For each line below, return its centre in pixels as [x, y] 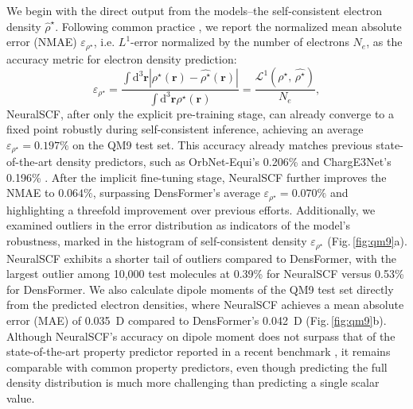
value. [21, 397]
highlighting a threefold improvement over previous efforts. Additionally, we [191, 209]
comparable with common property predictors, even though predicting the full [197, 367]
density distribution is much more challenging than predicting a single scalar [193, 382]
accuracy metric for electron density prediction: [122, 58]
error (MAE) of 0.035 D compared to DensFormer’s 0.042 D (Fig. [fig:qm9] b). [197, 320]
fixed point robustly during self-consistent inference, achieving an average [185, 129]
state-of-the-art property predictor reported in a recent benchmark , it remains [199, 351]
